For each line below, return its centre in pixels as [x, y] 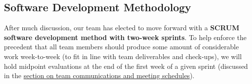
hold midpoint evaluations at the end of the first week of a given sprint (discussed [126, 66]
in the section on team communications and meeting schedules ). [99, 75]
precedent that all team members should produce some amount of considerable [121, 47]
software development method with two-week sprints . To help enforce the [125, 37]
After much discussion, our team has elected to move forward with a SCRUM [122, 28]
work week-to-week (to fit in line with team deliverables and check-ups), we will [123, 56]
